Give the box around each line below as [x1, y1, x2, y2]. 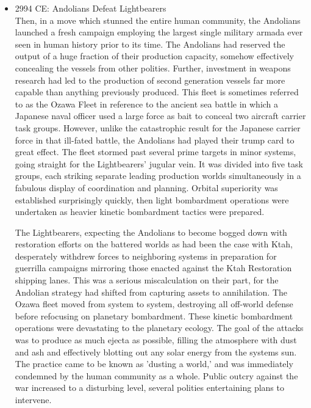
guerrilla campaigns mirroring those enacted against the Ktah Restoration [15, 261, 292, 274]
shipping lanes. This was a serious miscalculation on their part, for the [15, 274, 279, 286]
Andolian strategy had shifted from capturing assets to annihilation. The [15, 285, 288, 298]
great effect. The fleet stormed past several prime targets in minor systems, [15, 145, 296, 158]
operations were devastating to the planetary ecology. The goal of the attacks [15, 321, 304, 334]
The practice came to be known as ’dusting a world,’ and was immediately [15, 357, 293, 370]
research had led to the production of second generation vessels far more [15, 73, 285, 86]
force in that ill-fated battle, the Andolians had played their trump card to [15, 133, 295, 146]
